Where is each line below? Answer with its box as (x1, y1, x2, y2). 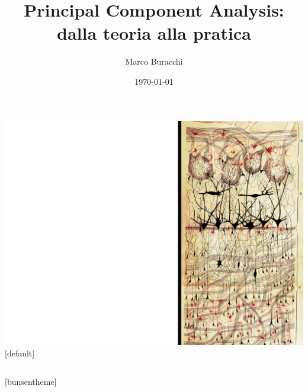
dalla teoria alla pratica (57, 21, 251, 45)
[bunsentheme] (5, 375, 57, 387)
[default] (5, 347, 35, 359)
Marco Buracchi (125, 55, 183, 68)
